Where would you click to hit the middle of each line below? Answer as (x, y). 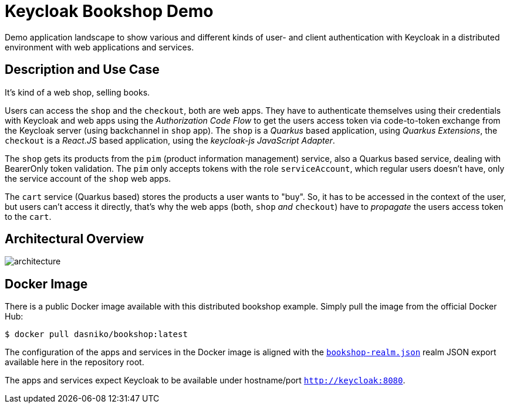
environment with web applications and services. (99, 47)
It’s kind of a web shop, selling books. (77, 92)
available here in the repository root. (75, 362)
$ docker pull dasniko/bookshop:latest (96, 334)
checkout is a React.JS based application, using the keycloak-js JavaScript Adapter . (170, 140)
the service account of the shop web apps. (88, 178)
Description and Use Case (82, 70)
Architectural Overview (75, 239)
